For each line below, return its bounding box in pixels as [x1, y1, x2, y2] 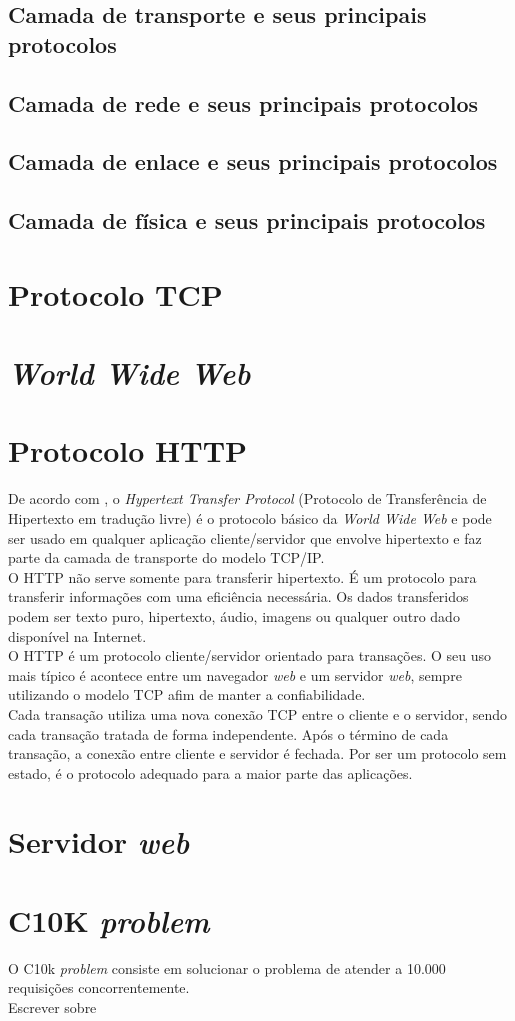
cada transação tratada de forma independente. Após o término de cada [8, 723, 449, 744]
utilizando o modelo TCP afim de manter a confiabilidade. [8, 684, 366, 705]
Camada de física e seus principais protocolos [8, 205, 486, 236]
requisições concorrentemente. [8, 977, 190, 998]
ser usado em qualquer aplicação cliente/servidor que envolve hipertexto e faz [8, 527, 482, 548]
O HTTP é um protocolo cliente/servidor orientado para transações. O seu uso [8, 645, 492, 666]
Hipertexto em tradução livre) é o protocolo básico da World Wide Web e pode [8, 507, 492, 528]
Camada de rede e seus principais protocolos [8, 87, 479, 118]
